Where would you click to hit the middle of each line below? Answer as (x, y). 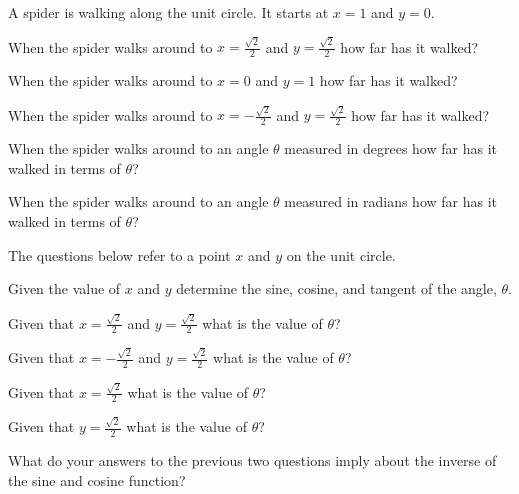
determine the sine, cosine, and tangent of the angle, (336, 288)
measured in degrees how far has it (390, 148)
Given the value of (64, 288)
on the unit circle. (341, 254)
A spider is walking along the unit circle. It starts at (168, 12)
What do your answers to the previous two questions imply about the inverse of (252, 459)
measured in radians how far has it (391, 201)
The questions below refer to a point (119, 254)
